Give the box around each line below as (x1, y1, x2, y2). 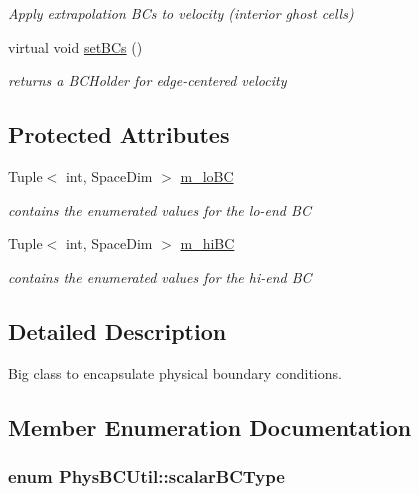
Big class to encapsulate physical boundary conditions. (8, 362, 342, 383)
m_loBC (180, 165, 234, 186)
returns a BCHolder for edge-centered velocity (8, 70, 287, 91)
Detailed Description (8, 315, 227, 346)
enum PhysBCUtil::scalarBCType (8, 463, 285, 488)
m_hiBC (180, 233, 235, 254)
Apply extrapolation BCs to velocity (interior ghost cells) (8, 3, 354, 23)
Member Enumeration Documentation (8, 411, 412, 442)
